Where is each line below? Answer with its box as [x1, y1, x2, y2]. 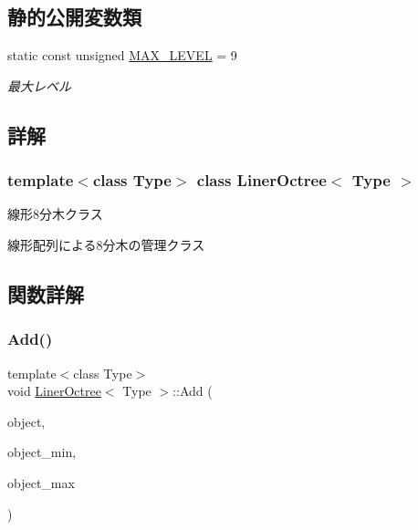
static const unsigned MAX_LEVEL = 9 [7, 46, 237, 65]
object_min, [7, 442, 77, 462]
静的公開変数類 [7, 3, 141, 31]
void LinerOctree [7, 381, 101, 400]
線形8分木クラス [7, 204, 103, 223]
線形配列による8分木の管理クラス [7, 234, 205, 254]
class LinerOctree [196, 169, 327, 192]
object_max [7, 473, 75, 492]
